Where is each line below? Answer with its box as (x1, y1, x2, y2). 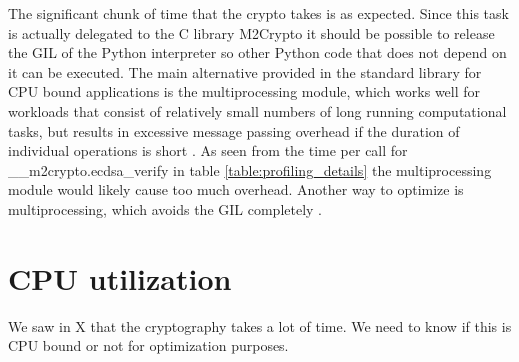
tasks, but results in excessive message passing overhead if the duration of (8, 120, 460, 141)
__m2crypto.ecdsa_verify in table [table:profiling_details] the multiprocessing (8, 159, 492, 180)
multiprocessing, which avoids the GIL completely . (8, 198, 323, 219)
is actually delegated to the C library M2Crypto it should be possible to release (8, 22, 495, 43)
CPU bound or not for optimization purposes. (8, 335, 289, 356)
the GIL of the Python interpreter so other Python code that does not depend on (8, 42, 507, 63)
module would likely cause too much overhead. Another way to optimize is (8, 179, 464, 200)
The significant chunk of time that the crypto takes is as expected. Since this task (8, 3, 509, 23)
